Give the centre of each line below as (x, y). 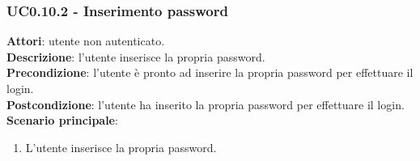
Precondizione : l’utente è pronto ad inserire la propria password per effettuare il (210, 72)
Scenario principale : (62, 120)
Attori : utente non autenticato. (86, 41)
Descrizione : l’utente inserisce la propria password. (136, 56)
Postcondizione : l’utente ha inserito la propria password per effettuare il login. (206, 104)
